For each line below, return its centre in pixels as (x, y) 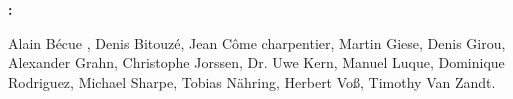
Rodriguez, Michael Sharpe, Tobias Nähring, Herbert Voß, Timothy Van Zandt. (252, 81)
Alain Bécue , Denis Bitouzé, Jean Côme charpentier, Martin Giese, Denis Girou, (257, 42)
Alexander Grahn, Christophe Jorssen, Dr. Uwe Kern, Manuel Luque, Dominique (256, 62)
